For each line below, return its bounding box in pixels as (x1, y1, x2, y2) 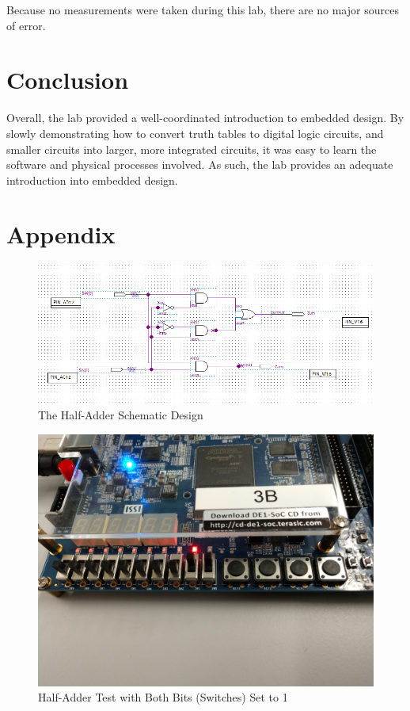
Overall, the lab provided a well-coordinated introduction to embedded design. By (6, 109, 404, 126)
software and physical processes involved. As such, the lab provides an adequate (6, 156, 393, 173)
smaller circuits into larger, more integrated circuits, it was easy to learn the (6, 140, 377, 157)
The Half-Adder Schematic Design (38, 407, 203, 423)
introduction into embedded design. (6, 171, 178, 188)
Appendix (6, 218, 116, 250)
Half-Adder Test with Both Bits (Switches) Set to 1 (38, 689, 288, 705)
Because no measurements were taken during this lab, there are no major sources (6, 2, 399, 17)
